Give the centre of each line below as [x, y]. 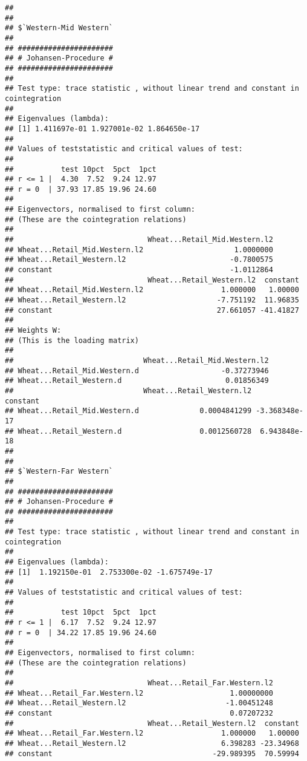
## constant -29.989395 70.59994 [152, 753]
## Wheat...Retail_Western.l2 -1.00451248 [139, 703]
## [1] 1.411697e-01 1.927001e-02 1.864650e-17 [102, 129]
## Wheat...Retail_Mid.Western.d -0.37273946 [137, 371]
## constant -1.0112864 [139, 270]
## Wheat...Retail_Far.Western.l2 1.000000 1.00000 [152, 733]
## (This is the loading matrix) [72, 340]
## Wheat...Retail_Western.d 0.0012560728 [128, 431]
